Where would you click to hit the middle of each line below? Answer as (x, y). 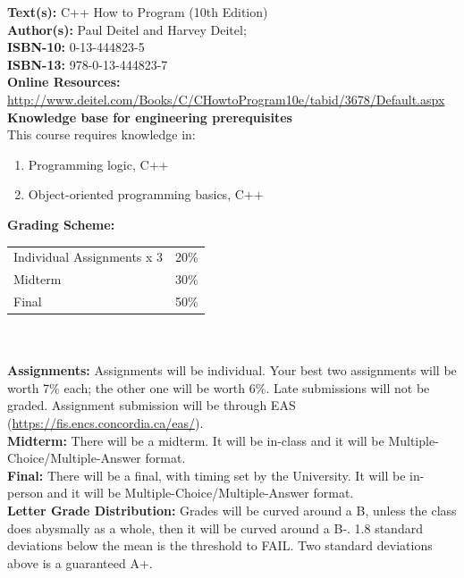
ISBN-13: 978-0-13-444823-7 (88, 64)
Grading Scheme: (61, 224)
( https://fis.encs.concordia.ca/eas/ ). (105, 423)
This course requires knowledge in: (101, 134)
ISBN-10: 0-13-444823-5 (76, 47)
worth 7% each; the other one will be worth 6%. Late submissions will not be (219, 387)
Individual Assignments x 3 (89, 257)
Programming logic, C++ (98, 164)
